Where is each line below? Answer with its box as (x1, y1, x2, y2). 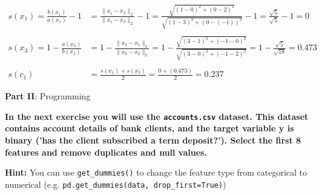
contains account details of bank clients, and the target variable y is (5, 122, 294, 134)
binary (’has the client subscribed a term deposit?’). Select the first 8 (5, 133, 301, 146)
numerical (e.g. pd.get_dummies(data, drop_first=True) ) (5, 177, 226, 190)
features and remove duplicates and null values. (5, 145, 207, 158)
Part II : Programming (5, 90, 91, 102)
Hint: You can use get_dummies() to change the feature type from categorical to (5, 166, 307, 179)
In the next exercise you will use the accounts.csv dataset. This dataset (5, 110, 309, 122)
